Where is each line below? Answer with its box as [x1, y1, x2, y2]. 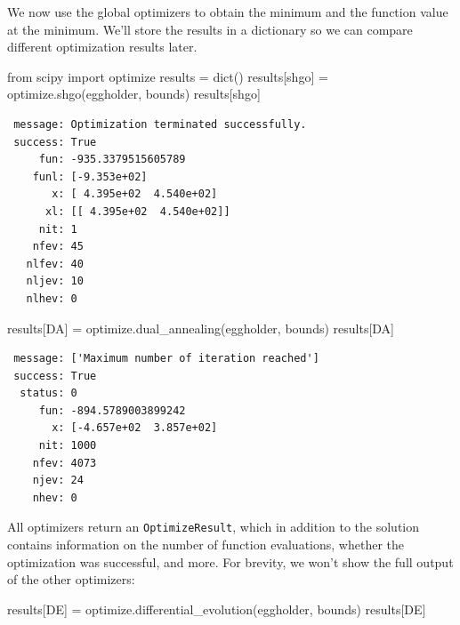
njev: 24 [32, 474, 84, 487]
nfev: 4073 [32, 456, 97, 469]
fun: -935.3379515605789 [38, 153, 186, 166]
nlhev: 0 [26, 292, 77, 305]
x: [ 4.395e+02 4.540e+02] [52, 188, 218, 201]
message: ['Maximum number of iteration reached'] [13, 352, 319, 365]
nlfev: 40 [26, 257, 84, 270]
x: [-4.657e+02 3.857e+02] [52, 421, 218, 435]
